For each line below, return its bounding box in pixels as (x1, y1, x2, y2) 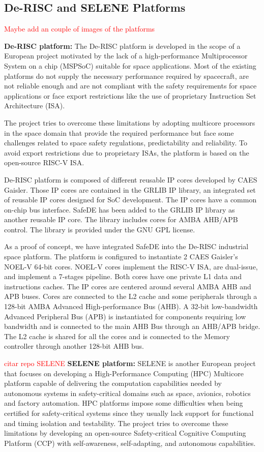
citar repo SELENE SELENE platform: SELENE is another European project (4, 358, 256, 369)
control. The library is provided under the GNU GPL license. (4, 224, 195, 234)
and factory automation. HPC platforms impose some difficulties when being (4, 398, 243, 408)
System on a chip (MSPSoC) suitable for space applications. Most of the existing (4, 60, 256, 71)
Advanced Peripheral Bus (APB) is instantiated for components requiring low (4, 311, 246, 321)
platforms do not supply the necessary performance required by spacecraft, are (4, 70, 249, 81)
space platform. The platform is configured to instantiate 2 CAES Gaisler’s (4, 251, 238, 262)
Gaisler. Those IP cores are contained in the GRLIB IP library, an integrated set (4, 184, 256, 195)
